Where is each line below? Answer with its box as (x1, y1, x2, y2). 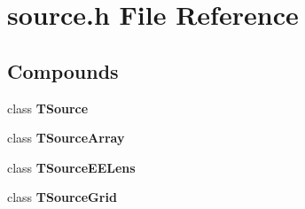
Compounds (7, 57, 119, 84)
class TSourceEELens (7, 158, 136, 176)
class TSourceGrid (7, 188, 117, 206)
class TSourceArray (7, 128, 125, 147)
